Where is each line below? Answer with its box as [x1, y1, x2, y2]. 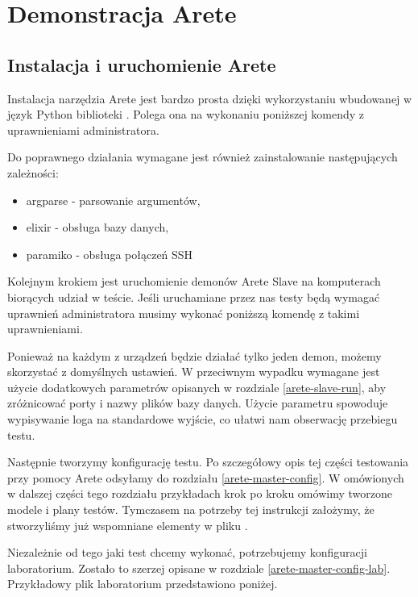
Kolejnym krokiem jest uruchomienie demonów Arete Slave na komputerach [7, 273, 381, 290]
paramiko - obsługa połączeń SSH [26, 245, 193, 262]
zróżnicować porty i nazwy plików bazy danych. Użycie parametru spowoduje [7, 395, 388, 411]
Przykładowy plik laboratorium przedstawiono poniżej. [7, 575, 278, 592]
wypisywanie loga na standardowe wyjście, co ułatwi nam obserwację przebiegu [7, 411, 398, 428]
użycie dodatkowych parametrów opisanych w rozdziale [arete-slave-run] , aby [7, 378, 387, 395]
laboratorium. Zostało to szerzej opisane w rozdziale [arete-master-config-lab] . [7, 559, 391, 576]
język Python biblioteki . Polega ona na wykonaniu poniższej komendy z [7, 106, 365, 123]
